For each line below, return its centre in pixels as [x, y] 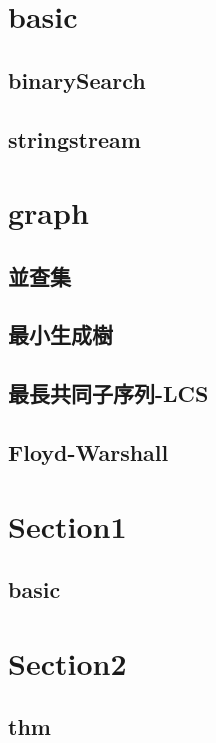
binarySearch [77, 79]
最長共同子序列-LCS [108, 393]
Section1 [67, 525]
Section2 [67, 662]
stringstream [74, 138]
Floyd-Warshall [88, 452]
